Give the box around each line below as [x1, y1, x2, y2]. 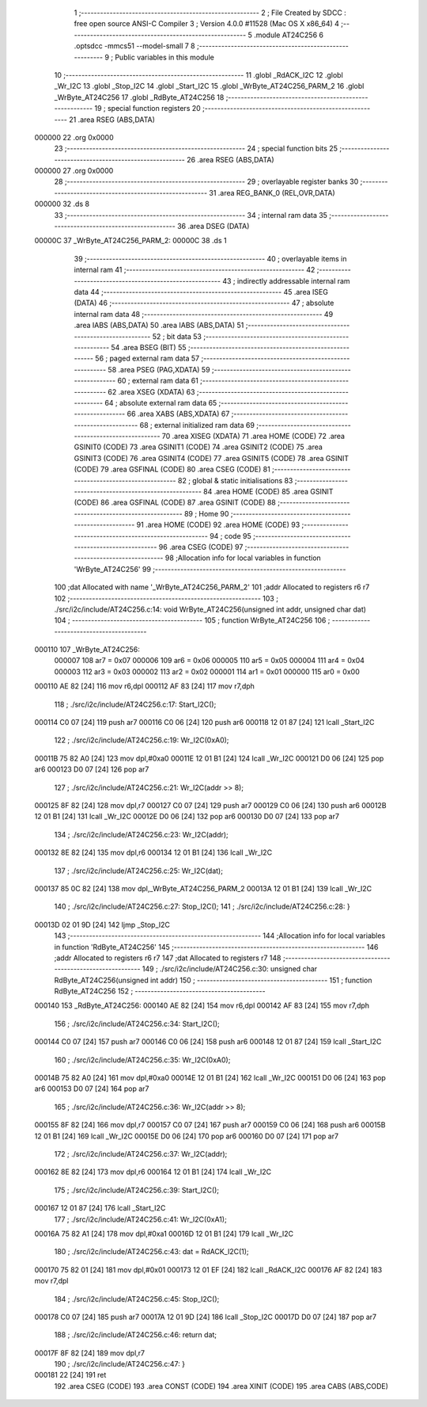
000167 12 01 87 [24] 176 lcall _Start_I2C [34, 1203, 166, 1213]
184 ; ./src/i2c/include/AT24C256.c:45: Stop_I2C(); [54, 1294, 220, 1303]
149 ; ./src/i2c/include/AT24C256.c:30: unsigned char [142, 964, 318, 974]
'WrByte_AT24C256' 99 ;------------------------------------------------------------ [74, 564, 346, 574]
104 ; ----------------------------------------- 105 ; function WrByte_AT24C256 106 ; [54, 616, 331, 625]
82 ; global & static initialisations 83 [178, 475, 293, 485]
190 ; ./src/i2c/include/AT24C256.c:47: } [54, 1359, 186, 1369]
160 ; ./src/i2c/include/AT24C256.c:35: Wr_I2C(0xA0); [54, 1054, 231, 1065]
